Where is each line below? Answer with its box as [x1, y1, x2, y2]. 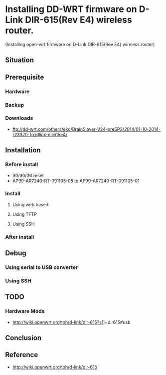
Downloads [5, 115, 33, 122]
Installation [5, 146, 41, 155]
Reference [5, 350, 38, 359]
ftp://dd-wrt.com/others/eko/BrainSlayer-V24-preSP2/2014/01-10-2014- [12, 126, 161, 132]
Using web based [12, 201, 49, 207]
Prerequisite [5, 73, 44, 81]
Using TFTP [12, 211, 37, 217]
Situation [5, 56, 34, 65]
